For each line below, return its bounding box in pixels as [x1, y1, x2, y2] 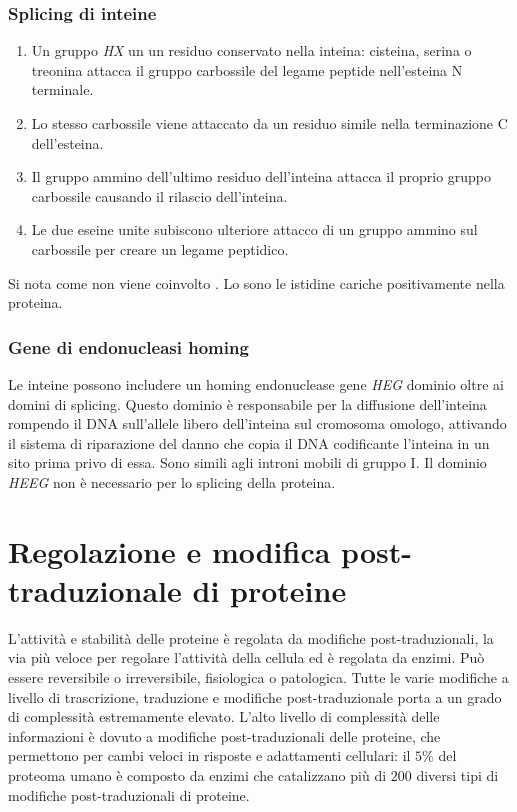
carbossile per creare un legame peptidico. [31, 238, 289, 259]
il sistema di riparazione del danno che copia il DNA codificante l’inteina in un [8, 432, 490, 453]
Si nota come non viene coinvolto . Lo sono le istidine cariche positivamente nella [8, 272, 505, 293]
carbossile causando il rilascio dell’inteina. [31, 185, 288, 206]
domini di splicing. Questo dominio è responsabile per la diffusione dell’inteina [8, 393, 487, 414]
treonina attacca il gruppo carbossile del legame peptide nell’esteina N [31, 59, 463, 80]
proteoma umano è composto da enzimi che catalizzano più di [8, 765, 387, 785]
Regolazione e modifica [8, 530, 331, 571]
